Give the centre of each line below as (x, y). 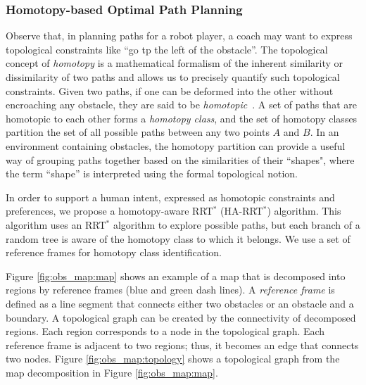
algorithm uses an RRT (56, 224)
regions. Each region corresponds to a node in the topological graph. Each (165, 331)
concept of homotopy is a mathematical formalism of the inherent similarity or (175, 63)
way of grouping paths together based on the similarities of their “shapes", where (180, 159)
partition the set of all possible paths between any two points (138, 132)
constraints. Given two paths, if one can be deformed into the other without (170, 90)
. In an (324, 132)
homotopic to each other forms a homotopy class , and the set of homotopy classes (182, 118)
